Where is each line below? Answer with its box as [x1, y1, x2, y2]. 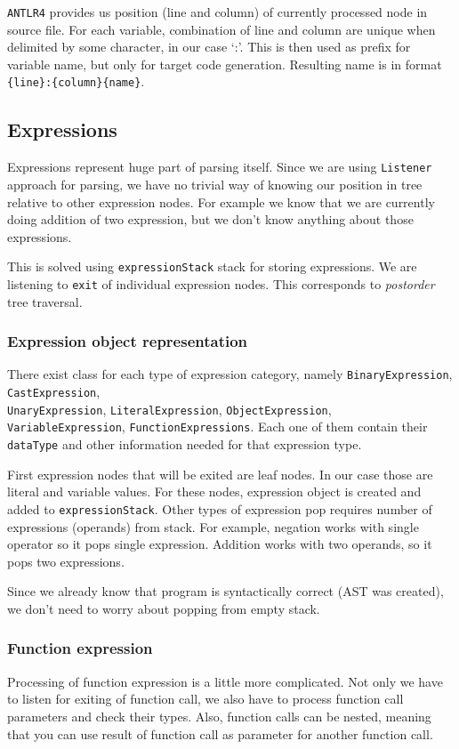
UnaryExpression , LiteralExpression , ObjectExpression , [7, 399, 332, 418]
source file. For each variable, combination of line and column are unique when [7, 20, 436, 38]
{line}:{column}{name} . [7, 72, 145, 91]
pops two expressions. [7, 552, 125, 570]
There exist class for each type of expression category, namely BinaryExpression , [7, 365, 453, 383]
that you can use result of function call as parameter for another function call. [7, 724, 433, 743]
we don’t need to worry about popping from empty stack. [7, 599, 320, 617]
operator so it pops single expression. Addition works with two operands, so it [7, 535, 432, 553]
